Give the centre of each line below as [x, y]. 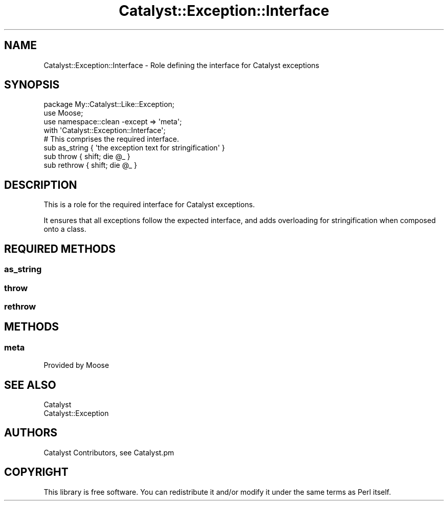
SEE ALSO [30, 385]
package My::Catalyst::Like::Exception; [109, 104]
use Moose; [63, 113]
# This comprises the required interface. [111, 139]
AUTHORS [31, 433]
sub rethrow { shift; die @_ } [90, 165]
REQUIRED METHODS [60, 249]
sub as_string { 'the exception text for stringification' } [134, 148]
